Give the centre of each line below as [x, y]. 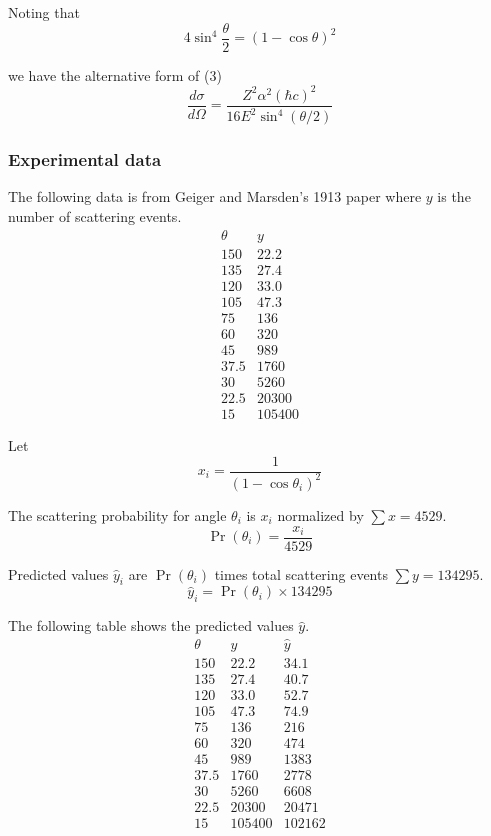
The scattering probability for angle [117, 514]
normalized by [320, 514]
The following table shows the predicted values [151, 625]
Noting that [44, 12]
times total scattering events [301, 573]
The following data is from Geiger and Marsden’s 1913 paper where [215, 196]
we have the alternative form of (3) [115, 74]
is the [454, 196]
